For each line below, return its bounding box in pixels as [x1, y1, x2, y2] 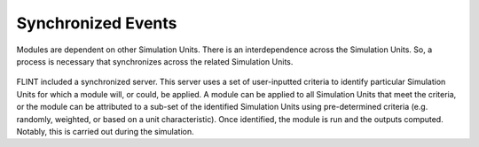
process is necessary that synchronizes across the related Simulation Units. [16, 56, 294, 66]
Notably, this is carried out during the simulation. [16, 126, 194, 136]
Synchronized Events [16, 13, 177, 33]
